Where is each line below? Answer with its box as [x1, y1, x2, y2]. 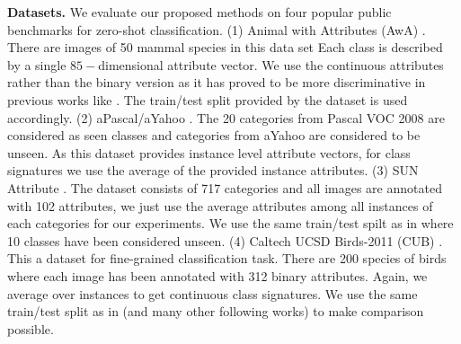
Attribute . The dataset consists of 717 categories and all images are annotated [7, 178, 442, 197]
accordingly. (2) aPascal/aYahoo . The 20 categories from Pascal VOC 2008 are [7, 108, 445, 127]
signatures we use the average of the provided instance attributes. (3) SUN [7, 161, 419, 180]
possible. [7, 319, 54, 338]
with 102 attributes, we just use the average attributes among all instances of [7, 196, 433, 215]
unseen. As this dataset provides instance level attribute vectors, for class [7, 143, 411, 162]
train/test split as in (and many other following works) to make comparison [7, 302, 424, 321]
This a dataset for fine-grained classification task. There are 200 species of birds [7, 249, 447, 268]
